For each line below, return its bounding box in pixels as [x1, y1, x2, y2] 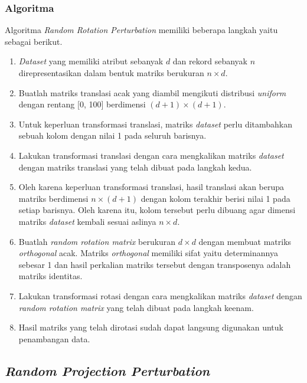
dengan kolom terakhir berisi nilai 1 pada [141, 192, 290, 204]
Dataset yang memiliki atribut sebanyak [18, 55, 164, 67]
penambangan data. [18, 332, 90, 345]
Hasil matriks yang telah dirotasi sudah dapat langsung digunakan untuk [18, 321, 283, 333]
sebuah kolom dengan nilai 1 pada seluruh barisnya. [18, 129, 207, 142]
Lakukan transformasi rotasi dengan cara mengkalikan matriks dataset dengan [18, 289, 302, 302]
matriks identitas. [18, 270, 83, 282]
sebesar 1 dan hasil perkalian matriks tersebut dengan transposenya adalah [18, 258, 291, 270]
